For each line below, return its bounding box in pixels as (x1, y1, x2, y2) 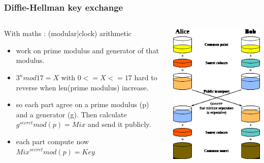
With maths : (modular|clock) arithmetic (4, 28, 132, 39)
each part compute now (16, 136, 89, 146)
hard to (134, 72, 157, 82)
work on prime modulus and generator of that (16, 45, 159, 55)
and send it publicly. (87, 119, 151, 129)
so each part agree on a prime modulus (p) (16, 99, 149, 110)
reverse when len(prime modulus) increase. (16, 82, 149, 92)
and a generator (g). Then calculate (16, 109, 127, 119)
